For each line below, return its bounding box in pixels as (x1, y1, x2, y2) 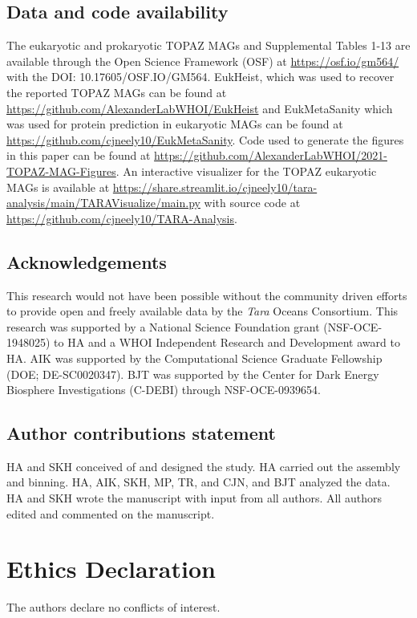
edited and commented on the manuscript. (6, 505, 215, 522)
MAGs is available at (6, 178, 110, 195)
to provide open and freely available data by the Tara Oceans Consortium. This (6, 303, 399, 319)
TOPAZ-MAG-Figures (6, 162, 116, 179)
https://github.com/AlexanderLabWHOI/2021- (154, 147, 387, 164)
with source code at (204, 194, 301, 211)
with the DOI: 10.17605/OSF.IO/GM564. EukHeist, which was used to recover (6, 68, 395, 85)
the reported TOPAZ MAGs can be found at (6, 83, 227, 100)
